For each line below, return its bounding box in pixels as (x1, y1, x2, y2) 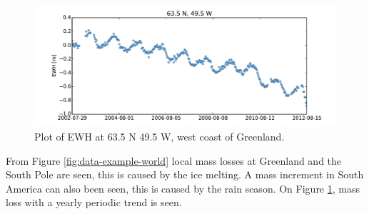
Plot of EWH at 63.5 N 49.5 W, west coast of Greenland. (34, 128, 285, 143)
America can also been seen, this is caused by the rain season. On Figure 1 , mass (6, 180, 360, 195)
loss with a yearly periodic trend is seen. (6, 195, 182, 210)
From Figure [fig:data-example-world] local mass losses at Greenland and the (6, 153, 342, 168)
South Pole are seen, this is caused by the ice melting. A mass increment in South (6, 167, 364, 182)
